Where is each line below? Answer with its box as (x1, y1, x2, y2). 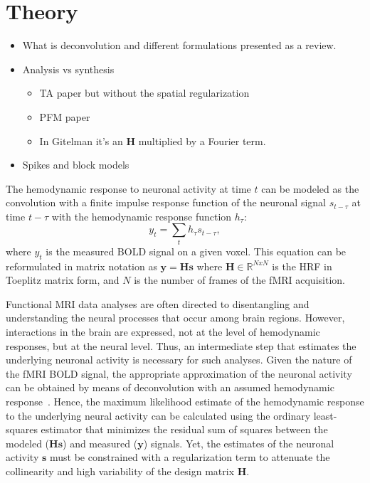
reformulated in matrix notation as (6, 258, 157, 273)
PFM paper (39, 109, 90, 124)
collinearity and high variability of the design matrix (6, 463, 235, 478)
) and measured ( (63, 435, 138, 450)
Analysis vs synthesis (22, 61, 115, 76)
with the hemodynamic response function (51, 208, 232, 223)
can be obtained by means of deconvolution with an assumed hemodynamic (6, 380, 334, 395)
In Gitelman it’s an (39, 133, 123, 148)
